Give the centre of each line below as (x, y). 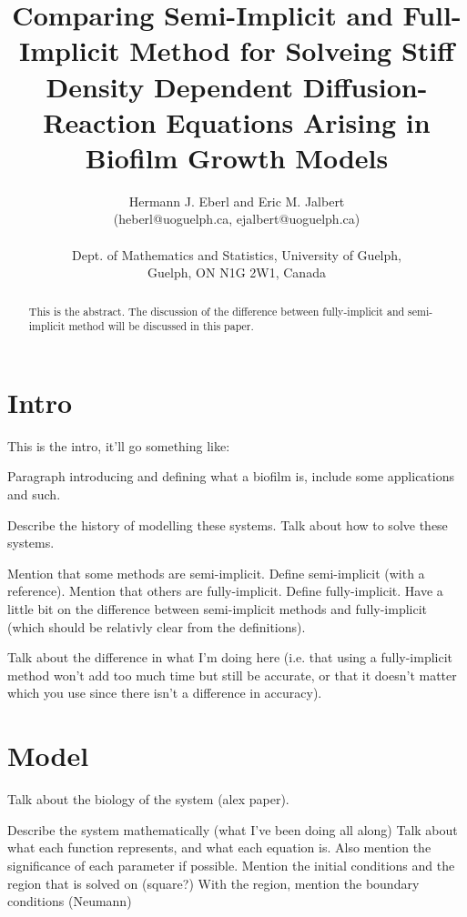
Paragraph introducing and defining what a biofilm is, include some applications (231, 476)
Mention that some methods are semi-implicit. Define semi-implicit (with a (216, 573)
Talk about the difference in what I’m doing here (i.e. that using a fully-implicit (230, 657)
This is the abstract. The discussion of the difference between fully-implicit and (217, 311)
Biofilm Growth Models (237, 157)
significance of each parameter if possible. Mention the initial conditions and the (231, 865)
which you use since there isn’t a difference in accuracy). (165, 693)
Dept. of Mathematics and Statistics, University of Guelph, (237, 254)
